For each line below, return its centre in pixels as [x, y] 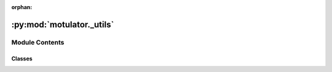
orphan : [22, 7]
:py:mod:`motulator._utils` [63, 24]
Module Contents [38, 42]
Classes [22, 59]
